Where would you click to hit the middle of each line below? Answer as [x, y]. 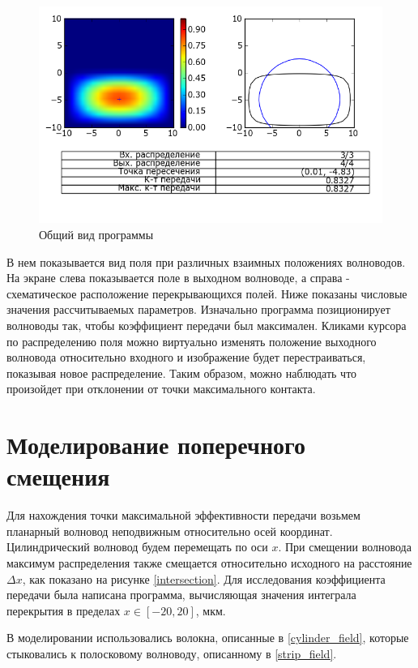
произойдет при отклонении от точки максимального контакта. [161, 389]
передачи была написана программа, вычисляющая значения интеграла [181, 595]
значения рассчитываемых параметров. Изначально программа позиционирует [198, 309]
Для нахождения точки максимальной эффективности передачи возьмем [183, 515]
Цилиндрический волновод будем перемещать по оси [137, 547]
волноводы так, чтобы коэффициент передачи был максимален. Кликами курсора [207, 325]
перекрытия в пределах [64, 610]
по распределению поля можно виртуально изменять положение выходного [192, 341]
